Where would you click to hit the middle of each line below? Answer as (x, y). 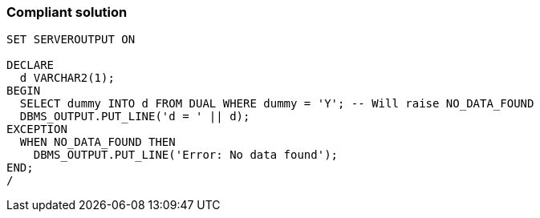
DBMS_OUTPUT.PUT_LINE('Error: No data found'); (186, 155)
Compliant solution (67, 12)
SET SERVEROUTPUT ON (71, 40)
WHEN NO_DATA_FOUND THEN (97, 142)
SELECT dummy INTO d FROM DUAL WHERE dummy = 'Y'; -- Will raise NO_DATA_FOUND (277, 104)
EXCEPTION (37, 129)
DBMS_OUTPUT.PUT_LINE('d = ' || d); (135, 117)
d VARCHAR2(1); (67, 78)
